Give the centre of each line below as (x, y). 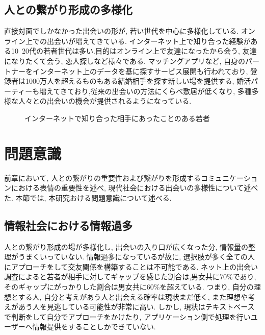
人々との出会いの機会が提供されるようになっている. (105, 101)
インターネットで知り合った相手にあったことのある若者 (117, 118)
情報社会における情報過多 (68, 225)
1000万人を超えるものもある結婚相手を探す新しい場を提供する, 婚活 (138, 81)
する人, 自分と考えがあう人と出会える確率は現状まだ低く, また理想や (133, 296)
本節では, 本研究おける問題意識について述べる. (94, 197)
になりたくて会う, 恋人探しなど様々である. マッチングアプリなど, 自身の (125, 61)
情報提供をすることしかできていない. (94, 327)
